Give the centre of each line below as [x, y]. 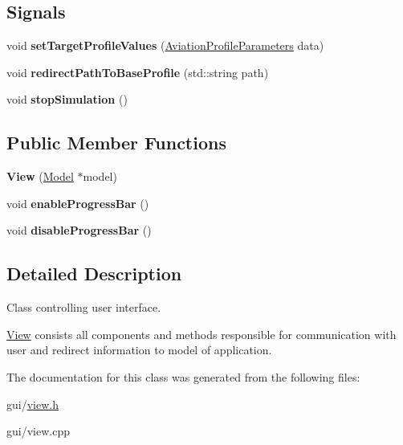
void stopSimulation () [67, 99]
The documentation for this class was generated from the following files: [183, 376]
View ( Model [40, 176]
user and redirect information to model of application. [139, 350]
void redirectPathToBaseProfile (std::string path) [138, 72]
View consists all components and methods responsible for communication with [201, 334]
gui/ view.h [33, 404]
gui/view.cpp [38, 431]
